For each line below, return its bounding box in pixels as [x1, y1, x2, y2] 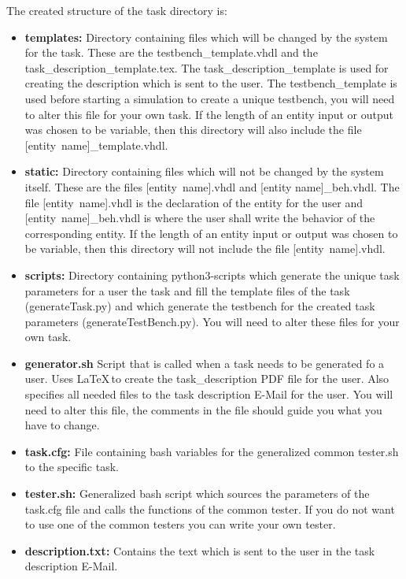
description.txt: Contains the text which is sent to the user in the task [24, 542, 375, 559]
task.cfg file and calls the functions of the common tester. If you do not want [24, 500, 395, 517]
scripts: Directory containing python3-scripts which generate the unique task [24, 266, 400, 283]
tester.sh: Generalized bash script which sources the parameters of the [24, 485, 370, 502]
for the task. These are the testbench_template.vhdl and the [24, 44, 318, 61]
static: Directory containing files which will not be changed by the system [24, 163, 384, 180]
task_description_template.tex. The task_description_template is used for [24, 59, 389, 76]
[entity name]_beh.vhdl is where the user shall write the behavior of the [24, 210, 375, 226]
